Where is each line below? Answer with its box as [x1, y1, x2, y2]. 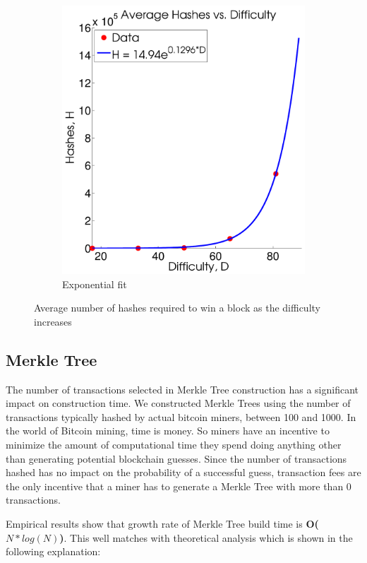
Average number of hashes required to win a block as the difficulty [34, 300, 320, 315]
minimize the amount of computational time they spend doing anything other [6, 437, 342, 451]
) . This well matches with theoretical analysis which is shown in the [59, 530, 353, 545]
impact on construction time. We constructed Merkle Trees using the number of [6, 396, 351, 410]
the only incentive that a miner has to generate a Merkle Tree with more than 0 [6, 478, 351, 493]
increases [34, 314, 72, 328]
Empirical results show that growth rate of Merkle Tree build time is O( [6, 516, 319, 531]
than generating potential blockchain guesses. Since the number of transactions [6, 451, 347, 466]
